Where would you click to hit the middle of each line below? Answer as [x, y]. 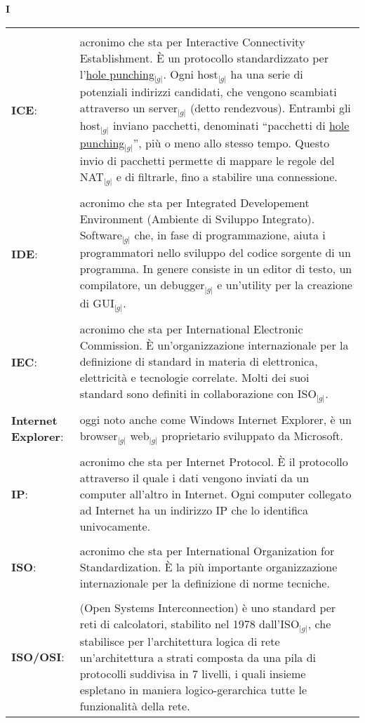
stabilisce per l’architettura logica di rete [180, 642]
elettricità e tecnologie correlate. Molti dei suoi [194, 377]
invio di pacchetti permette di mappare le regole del [207, 161]
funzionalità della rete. [135, 706]
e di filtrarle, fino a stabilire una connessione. [227, 177]
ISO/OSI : [38, 657]
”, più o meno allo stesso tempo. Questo [231, 143]
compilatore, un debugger [142, 285]
